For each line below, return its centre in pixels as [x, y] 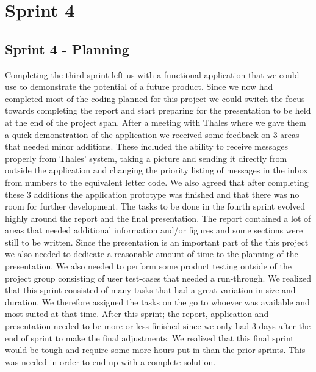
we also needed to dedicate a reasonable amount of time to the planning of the [152, 254]
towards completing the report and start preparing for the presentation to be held [158, 110]
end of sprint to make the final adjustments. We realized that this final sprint [149, 337]
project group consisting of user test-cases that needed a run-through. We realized [158, 278]
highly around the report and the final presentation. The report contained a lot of [158, 218]
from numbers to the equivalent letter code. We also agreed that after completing [157, 182]
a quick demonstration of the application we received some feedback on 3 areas [152, 134]
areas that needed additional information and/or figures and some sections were [154, 230]
